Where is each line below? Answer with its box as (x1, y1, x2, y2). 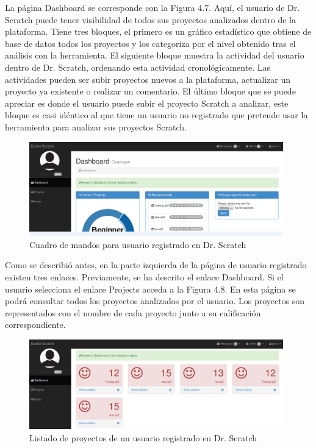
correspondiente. (5, 318, 66, 331)
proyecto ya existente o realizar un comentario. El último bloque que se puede (5, 85, 296, 98)
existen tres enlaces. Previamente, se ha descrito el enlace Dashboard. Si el (5, 270, 284, 283)
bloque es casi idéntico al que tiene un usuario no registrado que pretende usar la (5, 108, 308, 121)
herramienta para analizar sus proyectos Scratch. (5, 120, 187, 133)
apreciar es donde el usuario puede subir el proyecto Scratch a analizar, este (5, 96, 289, 109)
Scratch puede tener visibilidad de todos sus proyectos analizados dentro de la (5, 13, 296, 26)
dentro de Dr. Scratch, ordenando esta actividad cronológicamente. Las (5, 60, 271, 73)
